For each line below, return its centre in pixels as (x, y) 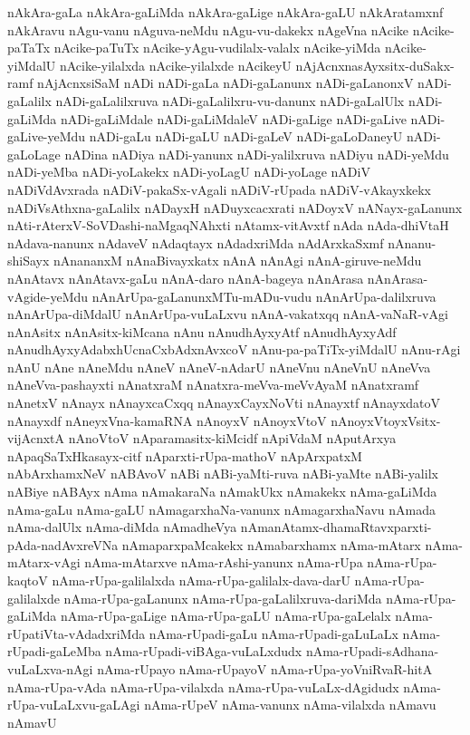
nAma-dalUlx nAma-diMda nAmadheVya (122, 527)
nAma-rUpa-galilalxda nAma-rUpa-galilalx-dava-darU (201, 580)
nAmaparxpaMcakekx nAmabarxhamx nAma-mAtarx (271, 544)
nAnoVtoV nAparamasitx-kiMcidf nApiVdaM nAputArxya (232, 438)
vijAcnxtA (36, 438)
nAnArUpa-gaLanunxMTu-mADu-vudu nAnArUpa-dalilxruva (264, 296)
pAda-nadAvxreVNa (63, 544)
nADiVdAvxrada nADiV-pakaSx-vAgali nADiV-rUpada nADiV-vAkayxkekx (220, 189)
